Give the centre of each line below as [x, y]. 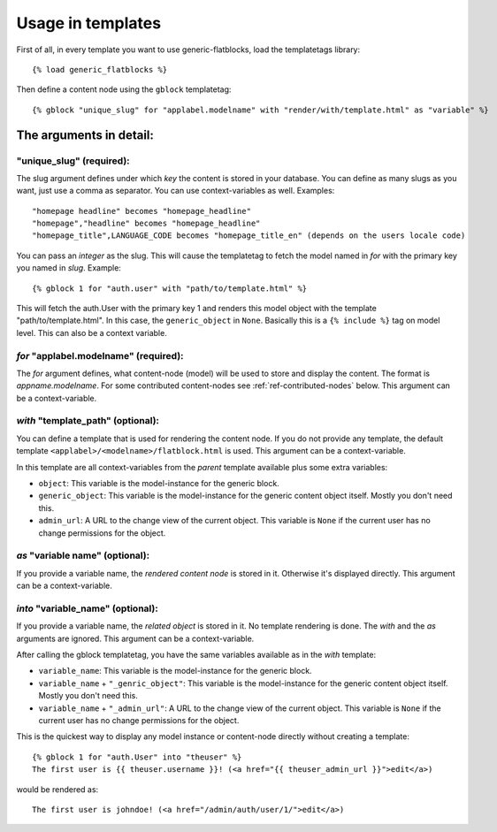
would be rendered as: [57, 789]
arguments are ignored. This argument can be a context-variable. [135, 638]
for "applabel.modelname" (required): [100, 355]
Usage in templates [89, 23]
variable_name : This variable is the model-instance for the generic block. [176, 671]
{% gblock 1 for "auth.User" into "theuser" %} [137, 757]
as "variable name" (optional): [83, 555]
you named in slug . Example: [69, 268]
